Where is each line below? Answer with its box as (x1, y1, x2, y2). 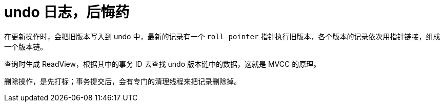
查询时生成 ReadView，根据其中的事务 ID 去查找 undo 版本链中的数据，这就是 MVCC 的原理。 (4, 59, 321, 68)
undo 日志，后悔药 (4, 4, 130, 21)
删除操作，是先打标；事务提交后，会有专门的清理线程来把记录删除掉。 (4, 76, 241, 86)
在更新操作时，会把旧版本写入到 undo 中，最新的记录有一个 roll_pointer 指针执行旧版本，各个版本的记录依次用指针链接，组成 (4, 32, 440, 41)
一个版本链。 (4, 42, 47, 51)
